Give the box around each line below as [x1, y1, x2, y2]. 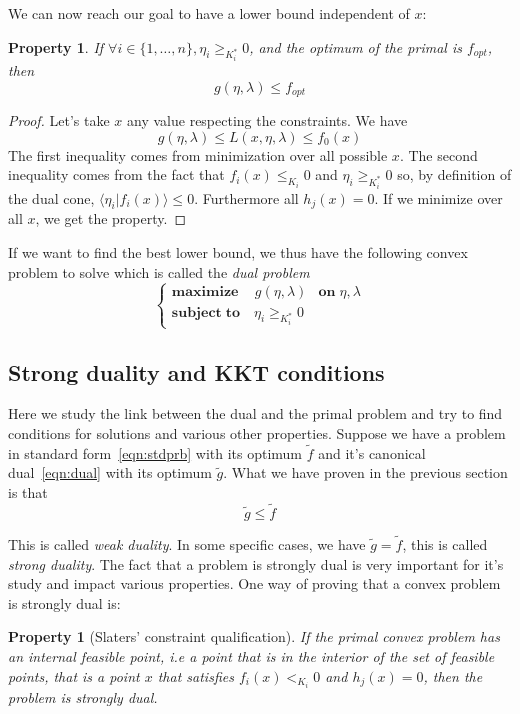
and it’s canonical [318, 442, 426, 463]
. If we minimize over [374, 187, 503, 208]
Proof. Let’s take [8, 110, 110, 131]
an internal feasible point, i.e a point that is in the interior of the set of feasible [8, 645, 495, 666]
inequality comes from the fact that [8, 164, 225, 185]
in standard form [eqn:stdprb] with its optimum [8, 442, 303, 463]
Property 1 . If [8, 36, 104, 57]
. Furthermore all [194, 187, 299, 208]
